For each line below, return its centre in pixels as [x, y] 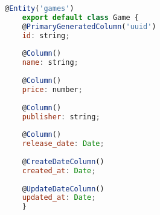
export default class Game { [80, 17]
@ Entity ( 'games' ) [40, 8]
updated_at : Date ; [59, 198]
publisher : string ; [61, 117]
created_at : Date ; [59, 170]
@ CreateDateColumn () [63, 161]
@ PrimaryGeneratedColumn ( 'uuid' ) [89, 26]
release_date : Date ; [63, 144]
